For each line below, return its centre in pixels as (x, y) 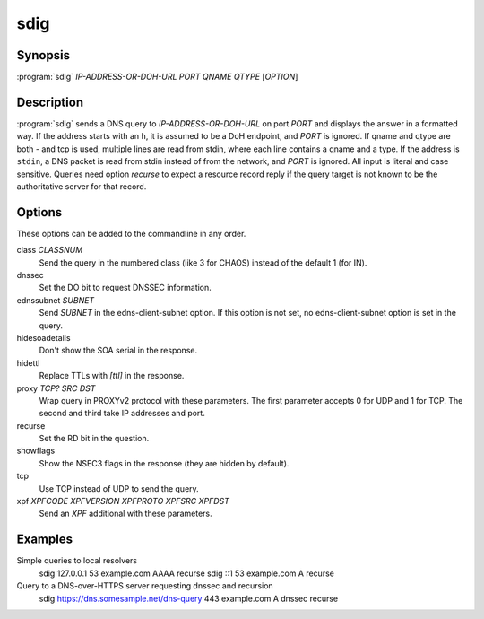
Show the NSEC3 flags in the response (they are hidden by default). (164, 463)
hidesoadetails (43, 337)
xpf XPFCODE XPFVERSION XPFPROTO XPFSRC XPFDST (123, 501)
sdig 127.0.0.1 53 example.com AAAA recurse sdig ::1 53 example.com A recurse (187, 573)
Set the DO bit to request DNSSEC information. (125, 288)
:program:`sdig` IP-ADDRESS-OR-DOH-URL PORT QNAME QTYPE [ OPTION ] (157, 77)
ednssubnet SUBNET (56, 300)
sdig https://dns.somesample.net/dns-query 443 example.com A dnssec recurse (189, 598)
